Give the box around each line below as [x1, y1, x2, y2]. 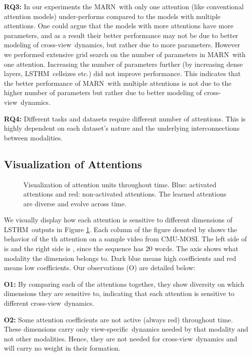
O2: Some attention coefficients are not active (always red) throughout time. [4, 314, 233, 324]
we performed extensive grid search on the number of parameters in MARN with [4, 49, 246, 59]
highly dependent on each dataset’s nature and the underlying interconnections [4, 123, 240, 133]
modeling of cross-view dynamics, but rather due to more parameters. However [4, 40, 240, 50]
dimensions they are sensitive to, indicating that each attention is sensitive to [4, 288, 234, 298]
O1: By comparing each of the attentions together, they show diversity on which [4, 278, 245, 289]
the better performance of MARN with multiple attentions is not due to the [4, 78, 232, 88]
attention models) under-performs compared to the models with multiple [4, 11, 221, 21]
